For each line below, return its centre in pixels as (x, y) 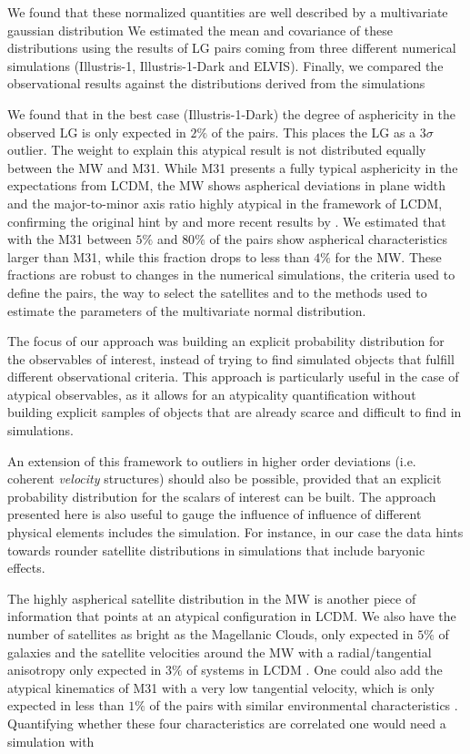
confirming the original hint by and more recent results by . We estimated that (227, 221)
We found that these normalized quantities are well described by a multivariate (228, 12)
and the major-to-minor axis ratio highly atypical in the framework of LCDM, (225, 203)
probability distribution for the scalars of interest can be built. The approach (222, 496)
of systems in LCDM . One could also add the (315, 670)
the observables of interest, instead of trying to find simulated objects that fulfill (231, 358)
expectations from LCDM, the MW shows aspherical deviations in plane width (226, 185)
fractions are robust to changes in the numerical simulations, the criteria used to (231, 275)
